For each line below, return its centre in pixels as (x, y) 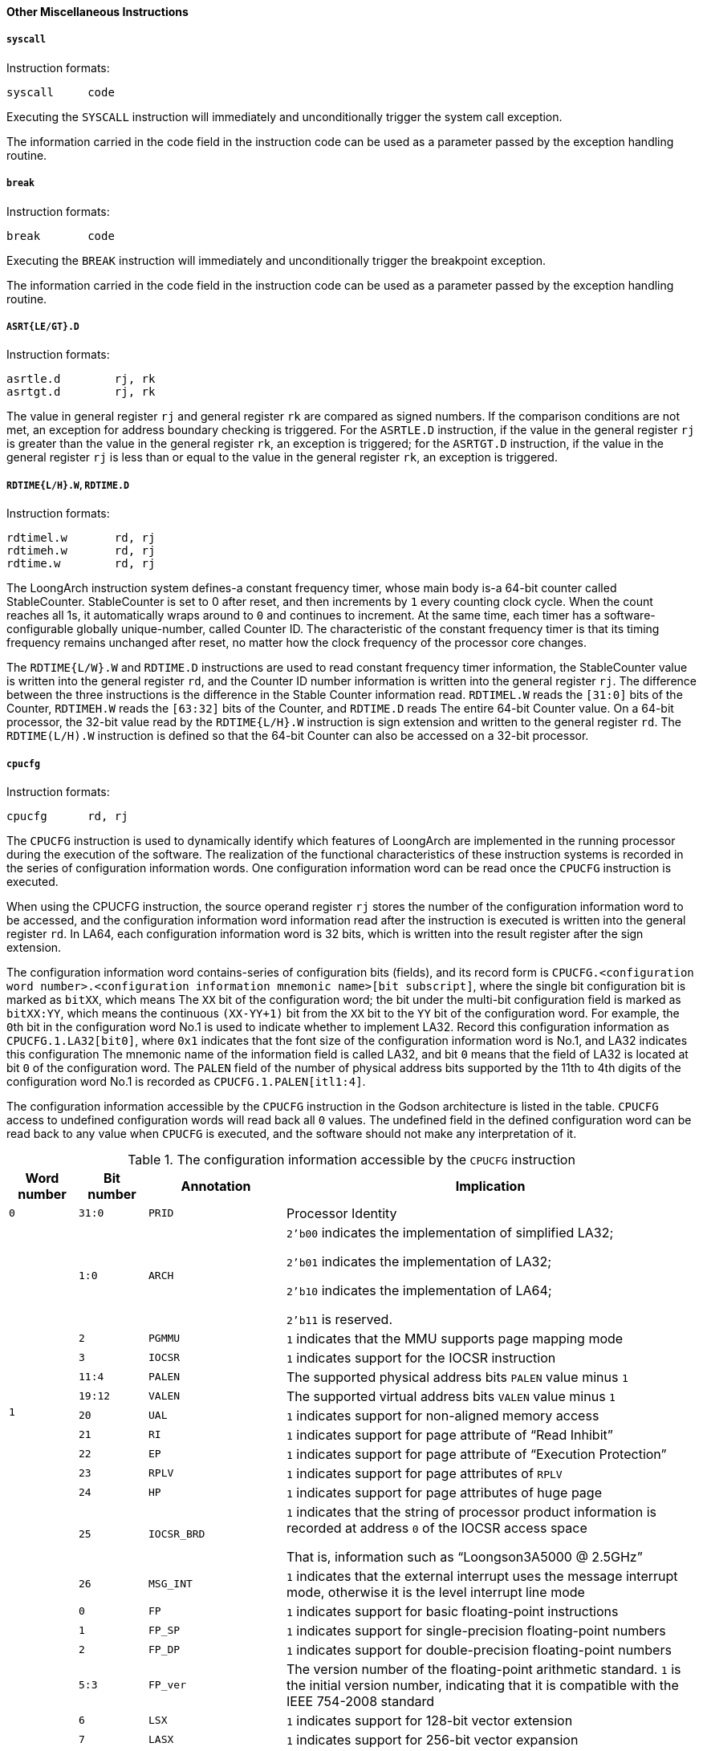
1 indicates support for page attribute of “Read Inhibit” (450, 1434)
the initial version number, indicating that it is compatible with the (483, 1685)
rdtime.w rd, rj (81, 564)
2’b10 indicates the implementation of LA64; (419, 1290)
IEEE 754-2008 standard (361, 1701)
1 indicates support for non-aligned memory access (443, 1415)
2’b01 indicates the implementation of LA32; (419, 1261)
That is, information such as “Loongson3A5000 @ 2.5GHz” (465, 1556)
